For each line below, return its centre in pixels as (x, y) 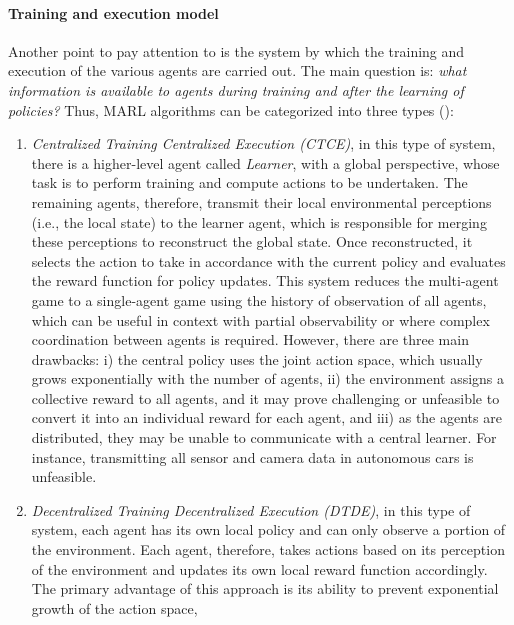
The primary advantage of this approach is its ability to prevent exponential (265, 588)
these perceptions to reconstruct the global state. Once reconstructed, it (252, 241)
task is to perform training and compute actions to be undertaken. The (249, 182)
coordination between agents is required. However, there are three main (250, 339)
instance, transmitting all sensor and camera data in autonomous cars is (252, 456)
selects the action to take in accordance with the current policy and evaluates (268, 260)
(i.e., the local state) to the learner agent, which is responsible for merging (259, 221)
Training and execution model (113, 12)
